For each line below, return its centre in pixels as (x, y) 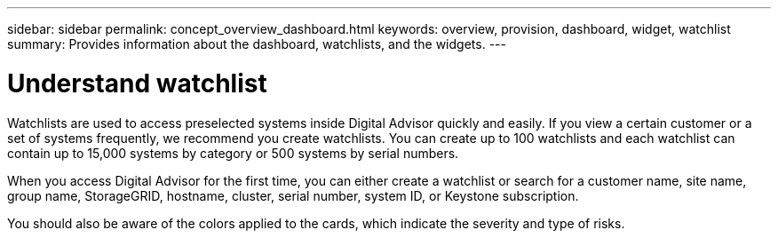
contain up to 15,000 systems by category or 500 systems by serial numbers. (233, 153)
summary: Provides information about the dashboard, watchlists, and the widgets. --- (257, 44)
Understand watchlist (137, 83)
